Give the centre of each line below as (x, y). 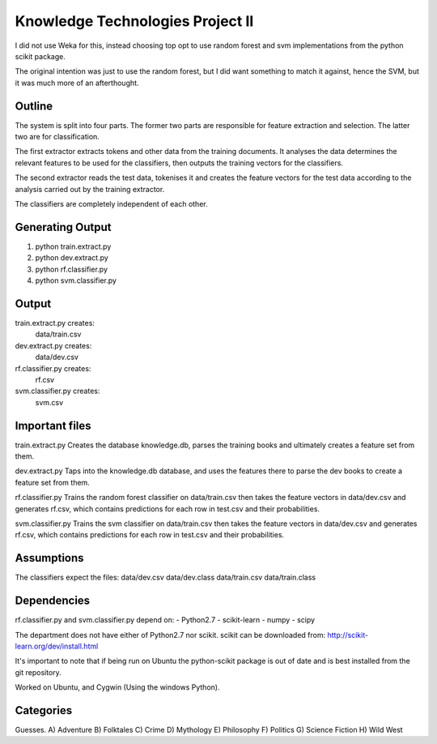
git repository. (38, 672)
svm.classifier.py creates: (57, 391)
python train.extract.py (73, 246)
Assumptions (49, 558)
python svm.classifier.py (76, 280)
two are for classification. (57, 137)
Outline (34, 106)
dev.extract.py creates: (53, 345)
